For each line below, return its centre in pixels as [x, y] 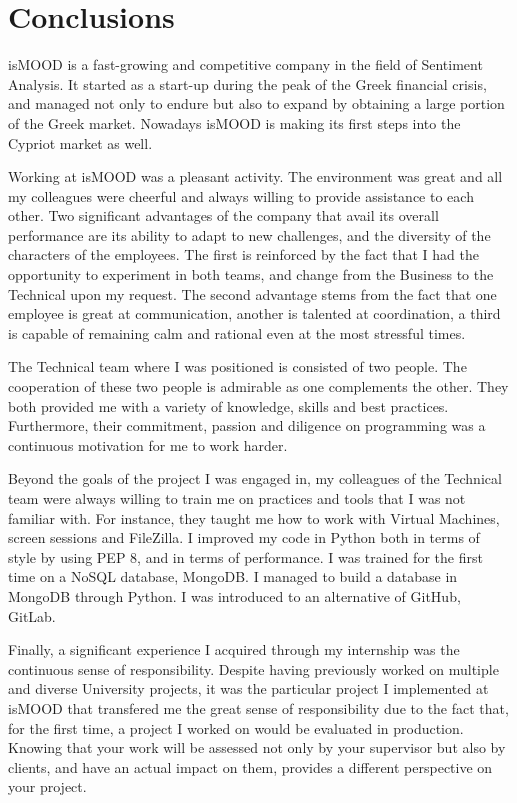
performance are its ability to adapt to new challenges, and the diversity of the [249, 234]
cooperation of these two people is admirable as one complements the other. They [258, 386]
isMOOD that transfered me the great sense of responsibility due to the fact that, [258, 707]
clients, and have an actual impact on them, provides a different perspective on [250, 766]
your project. [47, 786]
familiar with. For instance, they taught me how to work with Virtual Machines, [254, 517]
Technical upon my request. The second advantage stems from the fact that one [252, 293]
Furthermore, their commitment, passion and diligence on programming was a [247, 425]
